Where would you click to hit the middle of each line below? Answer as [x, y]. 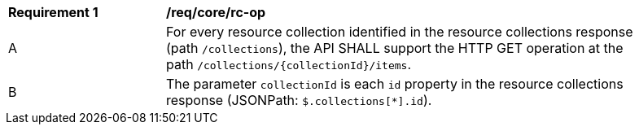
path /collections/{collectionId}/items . [289, 64]
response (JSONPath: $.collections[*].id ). [299, 100]
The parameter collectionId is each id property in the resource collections [395, 84]
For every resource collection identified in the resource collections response [400, 32]
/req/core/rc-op [216, 12]
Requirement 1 [53, 12]
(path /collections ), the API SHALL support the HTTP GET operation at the [395, 48]
